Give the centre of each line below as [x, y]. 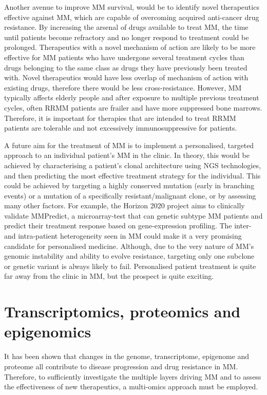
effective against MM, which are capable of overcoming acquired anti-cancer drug [132, 17]
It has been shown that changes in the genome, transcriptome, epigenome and [127, 356]
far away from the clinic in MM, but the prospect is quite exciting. [109, 276]
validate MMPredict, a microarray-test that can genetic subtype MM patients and [133, 215]
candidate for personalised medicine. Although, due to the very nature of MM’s [129, 246]
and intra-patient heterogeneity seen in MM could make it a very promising [123, 236]
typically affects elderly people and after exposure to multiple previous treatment [132, 97]
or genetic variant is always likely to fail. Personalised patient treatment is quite [130, 266]
